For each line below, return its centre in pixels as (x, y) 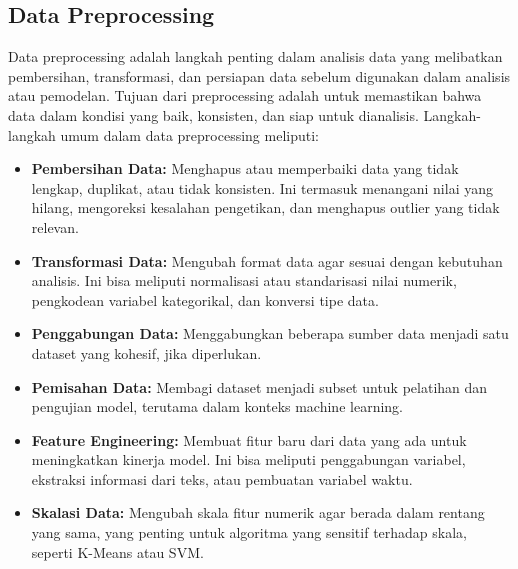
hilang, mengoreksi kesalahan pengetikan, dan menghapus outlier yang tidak (265, 207)
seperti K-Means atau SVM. (117, 551)
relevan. (55, 226)
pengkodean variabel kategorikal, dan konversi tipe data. (205, 299)
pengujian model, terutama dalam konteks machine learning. (217, 406)
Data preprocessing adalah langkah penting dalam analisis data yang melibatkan (255, 56)
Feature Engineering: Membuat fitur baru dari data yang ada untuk (249, 439)
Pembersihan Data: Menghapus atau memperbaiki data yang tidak (245, 168)
